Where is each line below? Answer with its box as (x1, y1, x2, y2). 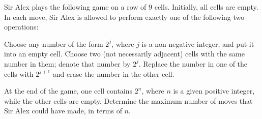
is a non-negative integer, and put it (141, 38, 254, 49)
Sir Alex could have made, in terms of (4, 105, 122, 116)
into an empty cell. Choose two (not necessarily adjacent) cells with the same (4, 48, 245, 59)
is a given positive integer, (173, 85, 255, 96)
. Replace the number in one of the (138, 58, 248, 69)
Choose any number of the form (4, 38, 103, 49)
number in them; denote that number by (4, 58, 131, 69)
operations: (4, 21, 39, 32)
